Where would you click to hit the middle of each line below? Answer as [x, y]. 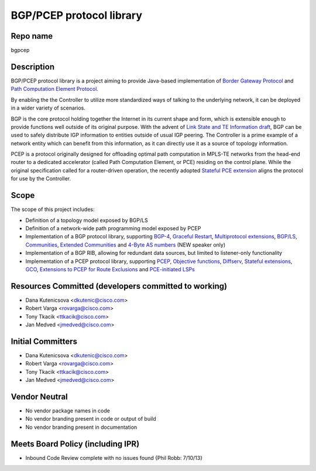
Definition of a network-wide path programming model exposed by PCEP [113, 228]
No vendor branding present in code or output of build [91, 419]
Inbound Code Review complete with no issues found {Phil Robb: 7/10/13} [114, 458]
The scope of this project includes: [53, 209]
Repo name [32, 36]
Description [33, 66]
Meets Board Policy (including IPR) [75, 444]
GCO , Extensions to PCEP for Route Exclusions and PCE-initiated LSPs [110, 269]
